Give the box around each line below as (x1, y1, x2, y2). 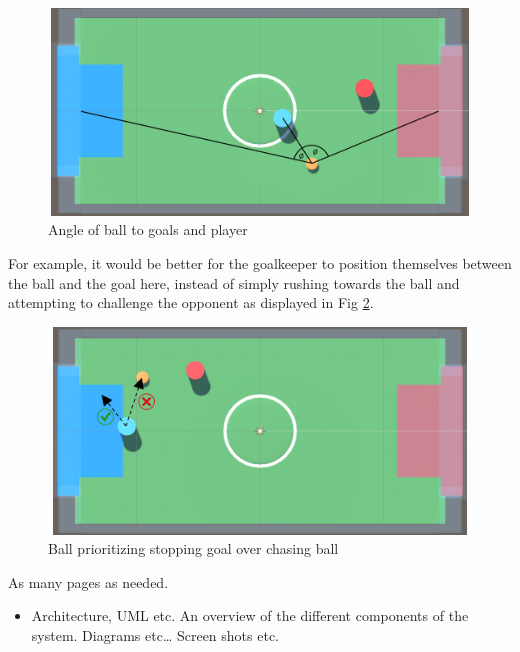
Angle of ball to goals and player (48, 219, 248, 240)
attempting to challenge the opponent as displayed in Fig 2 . (8, 292, 374, 313)
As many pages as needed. (8, 571, 169, 592)
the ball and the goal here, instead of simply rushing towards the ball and (8, 272, 460, 293)
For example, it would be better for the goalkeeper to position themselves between (8, 253, 512, 274)
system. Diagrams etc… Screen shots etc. (31, 625, 279, 646)
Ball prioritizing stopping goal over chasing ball (48, 538, 339, 559)
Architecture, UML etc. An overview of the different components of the (31, 605, 469, 626)
